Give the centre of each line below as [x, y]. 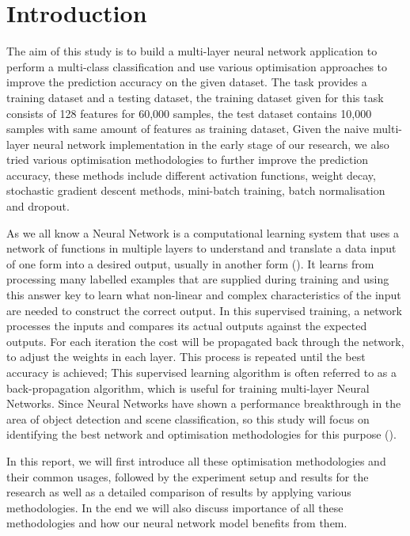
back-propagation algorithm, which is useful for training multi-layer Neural [188, 388]
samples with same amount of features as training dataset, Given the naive [188, 129]
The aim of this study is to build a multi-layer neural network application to [192, 51]
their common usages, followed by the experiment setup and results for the [188, 476]
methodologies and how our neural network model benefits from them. [177, 523]
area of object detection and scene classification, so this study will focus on [188, 418]
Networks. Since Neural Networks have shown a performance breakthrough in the [204, 403]
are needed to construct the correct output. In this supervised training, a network [204, 310]
